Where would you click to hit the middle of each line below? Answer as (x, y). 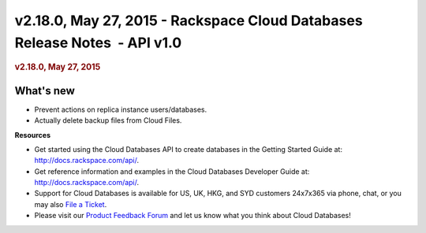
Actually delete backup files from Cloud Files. (108, 120)
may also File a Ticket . (71, 204)
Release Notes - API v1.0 (98, 43)
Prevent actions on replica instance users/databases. (121, 109)
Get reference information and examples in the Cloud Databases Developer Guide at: (172, 171)
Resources (33, 135)
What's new (45, 91)
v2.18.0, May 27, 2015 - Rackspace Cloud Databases (189, 20)
